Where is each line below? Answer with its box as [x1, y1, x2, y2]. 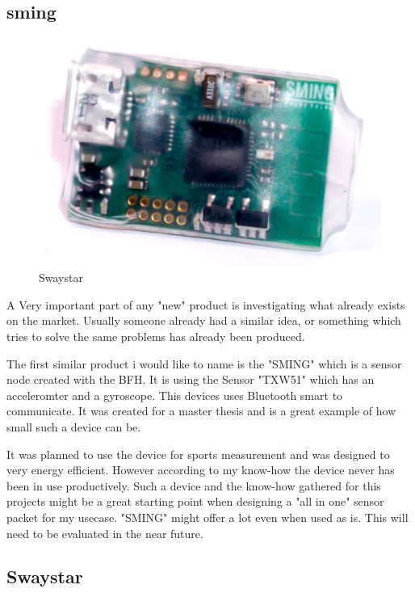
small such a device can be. [6, 418, 141, 435]
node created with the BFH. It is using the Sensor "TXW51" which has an [6, 371, 375, 388]
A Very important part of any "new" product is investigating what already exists [6, 296, 405, 313]
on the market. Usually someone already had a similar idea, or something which [6, 312, 401, 329]
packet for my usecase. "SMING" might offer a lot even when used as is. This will [6, 508, 409, 525]
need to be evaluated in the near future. [6, 524, 203, 541]
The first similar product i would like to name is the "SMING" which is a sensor [6, 355, 402, 372]
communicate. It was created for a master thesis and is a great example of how [6, 402, 396, 419]
